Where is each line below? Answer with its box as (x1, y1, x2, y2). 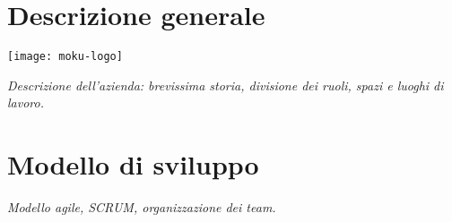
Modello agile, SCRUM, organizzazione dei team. (7, 198, 276, 217)
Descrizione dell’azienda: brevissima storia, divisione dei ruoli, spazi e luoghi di (7, 75, 444, 94)
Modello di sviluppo (7, 146, 259, 183)
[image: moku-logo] (7, 50, 123, 64)
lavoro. (7, 93, 44, 112)
